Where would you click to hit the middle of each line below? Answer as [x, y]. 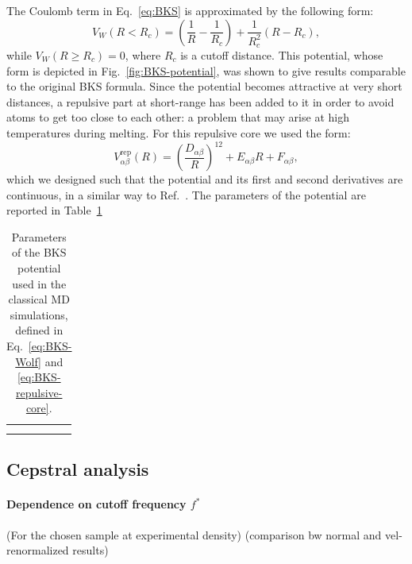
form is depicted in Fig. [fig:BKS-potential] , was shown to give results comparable [206, 70]
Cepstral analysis [78, 469]
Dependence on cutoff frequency [96, 504]
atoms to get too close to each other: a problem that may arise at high [178, 117]
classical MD [39, 299]
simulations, [39, 314]
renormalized [38, 550]
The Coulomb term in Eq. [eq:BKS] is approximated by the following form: [190, 10]
